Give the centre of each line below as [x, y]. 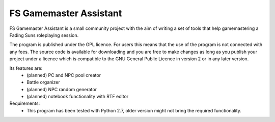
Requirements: [25, 103]
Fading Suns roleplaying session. [44, 35]
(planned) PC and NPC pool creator [64, 75]
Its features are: [26, 68]
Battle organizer [44, 82]
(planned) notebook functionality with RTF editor [78, 97]
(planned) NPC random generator [62, 89]
